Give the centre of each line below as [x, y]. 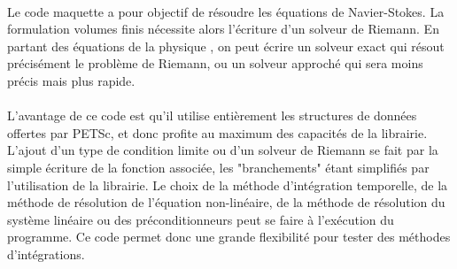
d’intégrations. [46, 254]
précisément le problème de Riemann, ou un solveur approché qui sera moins [215, 63]
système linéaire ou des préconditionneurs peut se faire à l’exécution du [201, 219]
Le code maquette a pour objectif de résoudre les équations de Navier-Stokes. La [226, 11]
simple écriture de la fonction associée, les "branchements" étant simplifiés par [218, 167]
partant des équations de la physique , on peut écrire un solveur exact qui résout [226, 46]
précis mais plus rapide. [71, 80]
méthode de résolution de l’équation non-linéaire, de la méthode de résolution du [226, 202]
